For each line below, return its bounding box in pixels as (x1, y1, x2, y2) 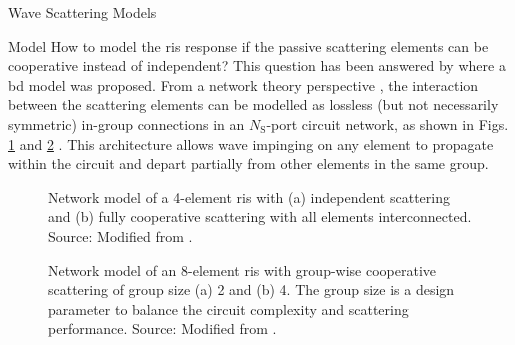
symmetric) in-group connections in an (8, 113, 245, 134)
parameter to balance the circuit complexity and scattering (48, 298, 409, 319)
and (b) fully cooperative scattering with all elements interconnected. (48, 206, 472, 227)
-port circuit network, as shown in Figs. (266, 113, 509, 134)
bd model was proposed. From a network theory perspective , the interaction (8, 74, 479, 95)
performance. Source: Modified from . (48, 318, 277, 339)
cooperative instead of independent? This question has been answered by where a (8, 55, 506, 76)
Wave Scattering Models (8, 2, 157, 22)
